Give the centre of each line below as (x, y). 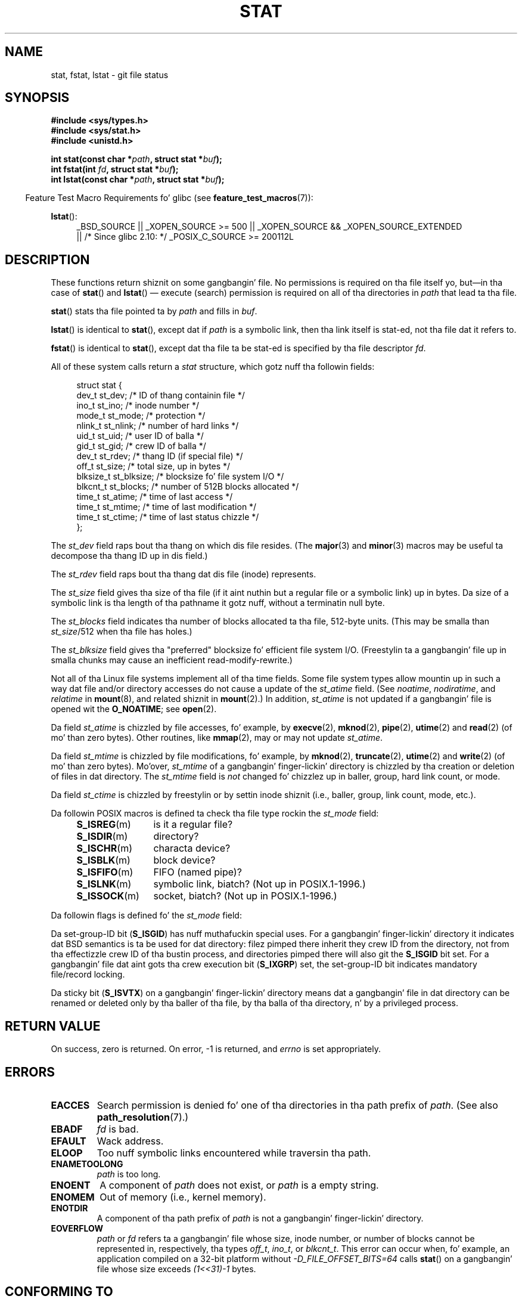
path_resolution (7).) (143, 1117)
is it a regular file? (193, 825)
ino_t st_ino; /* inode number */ (138, 406)
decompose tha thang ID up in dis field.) (129, 556)
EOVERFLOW (77, 1228)
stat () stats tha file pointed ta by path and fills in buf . (154, 311)
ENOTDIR (69, 1208)
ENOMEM (72, 1197)
